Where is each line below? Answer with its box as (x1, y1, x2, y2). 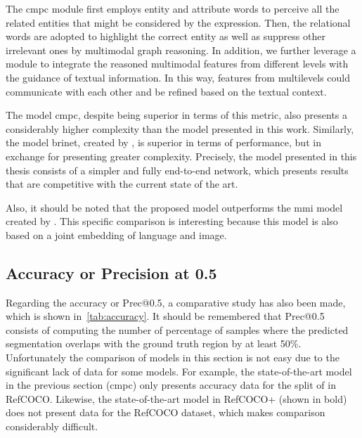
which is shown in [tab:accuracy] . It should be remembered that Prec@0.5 (6, 309, 325, 323)
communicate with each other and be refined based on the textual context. (6, 84, 327, 98)
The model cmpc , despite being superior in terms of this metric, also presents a (6, 108, 348, 122)
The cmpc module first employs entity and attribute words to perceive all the (6, 1, 340, 15)
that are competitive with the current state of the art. (6, 176, 238, 191)
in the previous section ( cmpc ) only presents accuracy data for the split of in (6, 378, 336, 392)
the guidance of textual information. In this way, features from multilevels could (6, 70, 350, 84)
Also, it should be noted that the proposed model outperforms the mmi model (6, 200, 343, 214)
